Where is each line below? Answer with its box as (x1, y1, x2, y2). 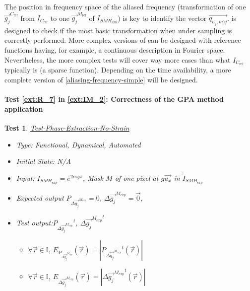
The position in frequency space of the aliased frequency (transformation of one (4, 1, 246, 11)
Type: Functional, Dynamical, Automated (16, 139, 141, 149)
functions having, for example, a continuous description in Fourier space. (4, 44, 225, 55)
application (4, 103, 43, 114)
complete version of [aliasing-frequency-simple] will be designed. (4, 74, 198, 84)
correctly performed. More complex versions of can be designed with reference (4, 35, 241, 45)
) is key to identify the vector (118, 12, 207, 23)
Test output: (16, 218, 53, 228)
